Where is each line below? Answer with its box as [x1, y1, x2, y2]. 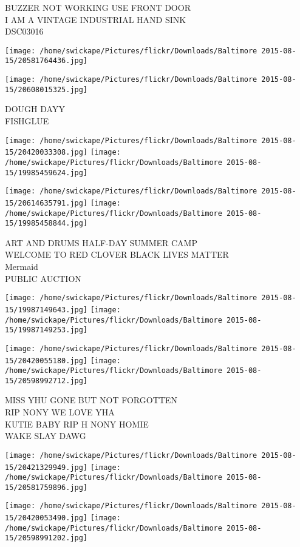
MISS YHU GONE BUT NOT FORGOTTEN [5, 394, 177, 406]
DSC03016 [5, 25, 44, 38]
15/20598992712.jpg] [5, 376, 88, 385]
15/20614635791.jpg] [5, 198, 88, 207]
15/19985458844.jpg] [5, 219, 88, 228]
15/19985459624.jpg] [5, 168, 88, 177]
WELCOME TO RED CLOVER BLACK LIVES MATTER [5, 248, 229, 261]
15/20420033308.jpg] [5, 148, 88, 157]
